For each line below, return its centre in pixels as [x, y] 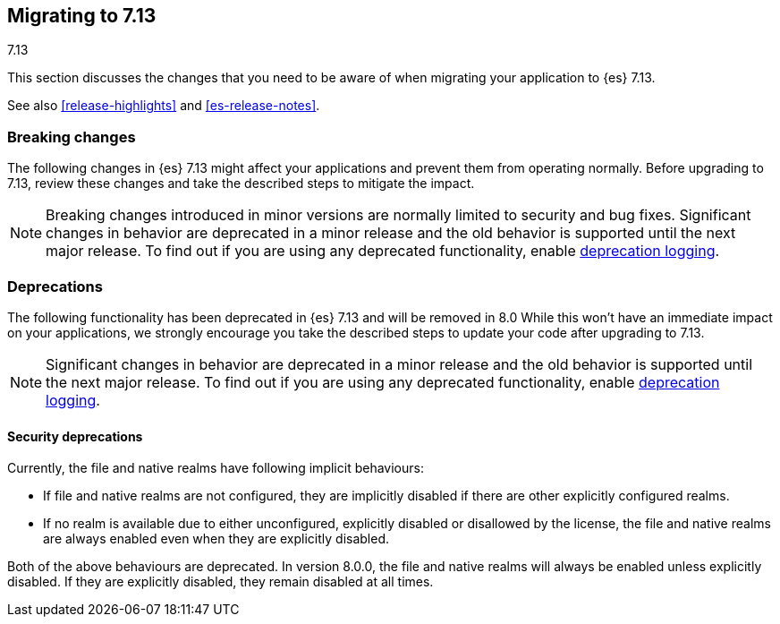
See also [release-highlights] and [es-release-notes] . [164, 106]
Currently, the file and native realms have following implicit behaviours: [216, 468]
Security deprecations [75, 436]
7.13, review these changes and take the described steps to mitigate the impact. [241, 184]
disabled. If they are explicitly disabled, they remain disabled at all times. [220, 582]
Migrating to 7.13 [82, 16]
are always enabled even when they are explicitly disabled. [216, 539]
